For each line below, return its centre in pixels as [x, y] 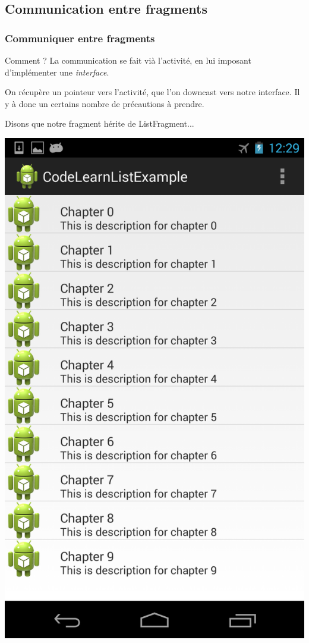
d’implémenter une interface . [57, 72]
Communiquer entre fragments [80, 38]
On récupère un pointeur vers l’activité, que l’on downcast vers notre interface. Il [152, 92]
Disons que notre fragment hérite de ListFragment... [100, 123]
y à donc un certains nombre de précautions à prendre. [105, 103]
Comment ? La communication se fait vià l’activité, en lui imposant [128, 60]
